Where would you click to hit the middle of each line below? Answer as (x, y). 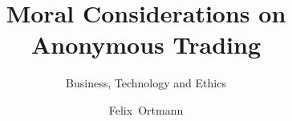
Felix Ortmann (146, 109)
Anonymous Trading (146, 44)
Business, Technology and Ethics (146, 83)
